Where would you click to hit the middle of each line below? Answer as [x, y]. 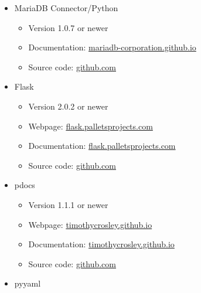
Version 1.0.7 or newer [68, 27]
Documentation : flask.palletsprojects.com [102, 146]
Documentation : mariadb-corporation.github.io [112, 47]
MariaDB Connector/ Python [66, 8]
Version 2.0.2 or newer [68, 106]
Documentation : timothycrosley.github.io [101, 244]
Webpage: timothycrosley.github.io [90, 224]
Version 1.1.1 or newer [68, 204]
